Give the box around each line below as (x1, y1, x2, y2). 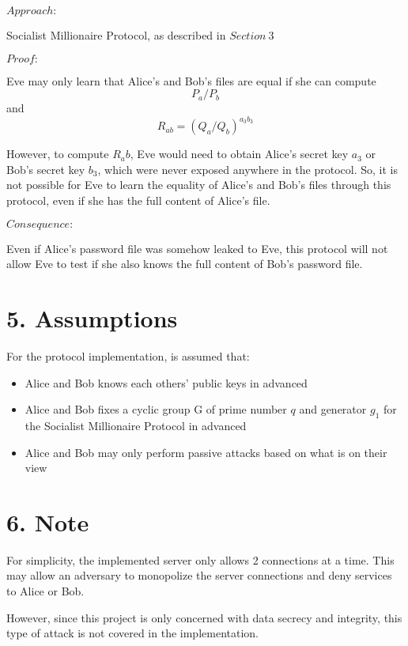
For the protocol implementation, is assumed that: (6, 347, 250, 364)
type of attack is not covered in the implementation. (6, 625, 259, 641)
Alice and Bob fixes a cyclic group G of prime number (25, 401, 287, 417)
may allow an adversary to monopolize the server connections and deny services (6, 567, 392, 584)
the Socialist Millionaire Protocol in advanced (25, 417, 247, 433)
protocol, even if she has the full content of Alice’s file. (6, 192, 270, 209)
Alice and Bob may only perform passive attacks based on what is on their (25, 444, 387, 460)
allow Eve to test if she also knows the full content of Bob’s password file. (6, 255, 363, 272)
